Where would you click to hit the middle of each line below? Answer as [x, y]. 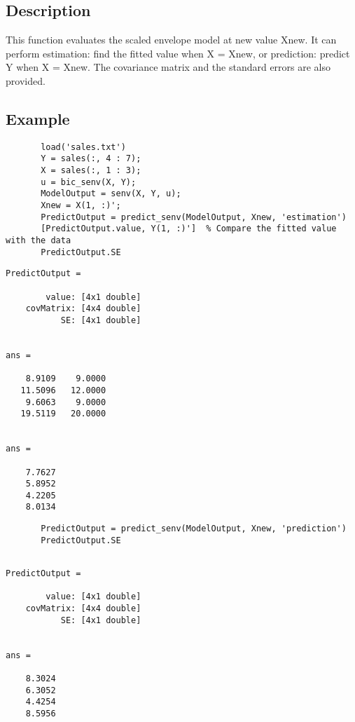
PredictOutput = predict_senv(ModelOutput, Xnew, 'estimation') [194, 217]
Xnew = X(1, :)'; [81, 206]
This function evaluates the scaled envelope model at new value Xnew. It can [171, 40]
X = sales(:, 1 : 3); [91, 171]
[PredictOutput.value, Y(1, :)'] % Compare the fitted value [189, 229]
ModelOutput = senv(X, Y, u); [111, 194]
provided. [26, 80]
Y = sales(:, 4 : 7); [91, 159]
